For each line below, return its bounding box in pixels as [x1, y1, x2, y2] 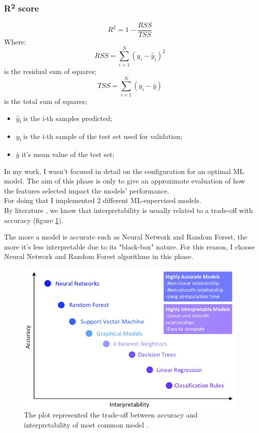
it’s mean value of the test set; [21, 149, 114, 159]
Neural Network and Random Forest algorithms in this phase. [4, 251, 193, 261]
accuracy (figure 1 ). [4, 214, 63, 225]
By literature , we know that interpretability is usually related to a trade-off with [4, 204, 253, 215]
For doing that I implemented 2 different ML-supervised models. [4, 195, 201, 205]
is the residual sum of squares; [4, 66, 96, 76]
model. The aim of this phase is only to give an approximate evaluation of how [4, 175, 245, 186]
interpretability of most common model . [24, 419, 148, 430]
